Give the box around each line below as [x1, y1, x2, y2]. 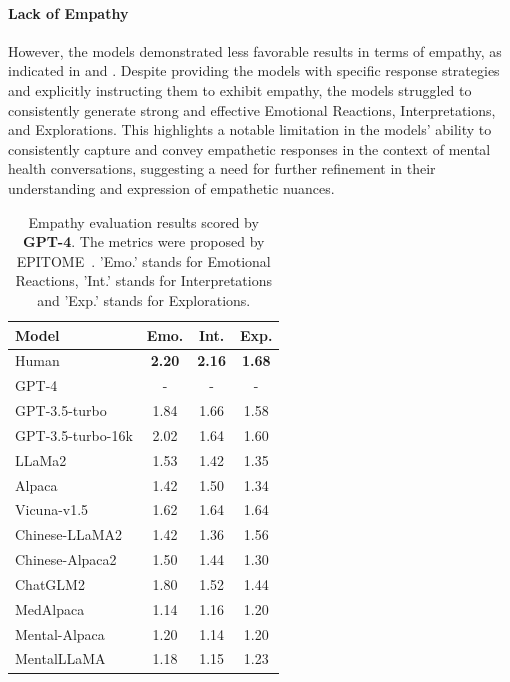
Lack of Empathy [8, 2, 129, 23]
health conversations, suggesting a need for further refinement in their [8, 158, 436, 179]
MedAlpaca [15, 598, 85, 619]
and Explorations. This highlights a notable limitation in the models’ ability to [8, 119, 492, 140]
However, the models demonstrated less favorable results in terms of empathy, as [8, 40, 502, 61]
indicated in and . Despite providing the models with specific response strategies [8, 60, 500, 81]
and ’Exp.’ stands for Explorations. [37, 289, 251, 310]
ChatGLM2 [15, 573, 85, 594]
